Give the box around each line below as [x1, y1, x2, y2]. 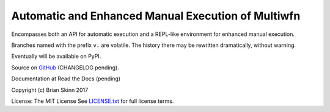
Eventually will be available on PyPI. [11, 52, 101, 60]
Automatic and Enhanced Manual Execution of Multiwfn [11, 9, 301, 23]
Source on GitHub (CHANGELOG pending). [11, 64, 119, 71]
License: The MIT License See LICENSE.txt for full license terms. [11, 97, 174, 105]
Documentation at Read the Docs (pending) [11, 75, 121, 82]
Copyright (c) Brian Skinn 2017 [11, 86, 89, 94]
